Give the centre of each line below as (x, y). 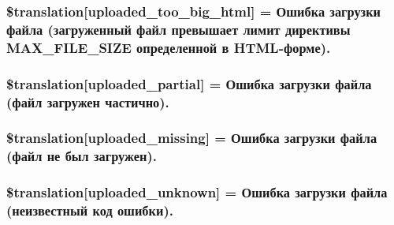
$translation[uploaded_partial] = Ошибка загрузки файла (189, 83)
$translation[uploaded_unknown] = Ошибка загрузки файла (197, 192)
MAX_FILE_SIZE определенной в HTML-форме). (169, 47)
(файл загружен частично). (88, 101)
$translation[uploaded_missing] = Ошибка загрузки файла (192, 138)
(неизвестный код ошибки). (90, 210)
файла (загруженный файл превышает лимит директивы (178, 29)
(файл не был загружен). (82, 156)
